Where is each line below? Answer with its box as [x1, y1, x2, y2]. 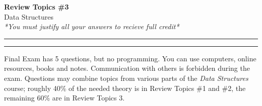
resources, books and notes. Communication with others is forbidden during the [4, 63, 250, 73]
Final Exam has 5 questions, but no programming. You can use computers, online [4, 53, 256, 63]
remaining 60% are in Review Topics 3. [4, 92, 125, 103]
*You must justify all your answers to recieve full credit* [4, 21, 179, 32]
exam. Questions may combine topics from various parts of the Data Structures [4, 72, 248, 83]
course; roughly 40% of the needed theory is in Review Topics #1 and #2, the [4, 82, 246, 93]
